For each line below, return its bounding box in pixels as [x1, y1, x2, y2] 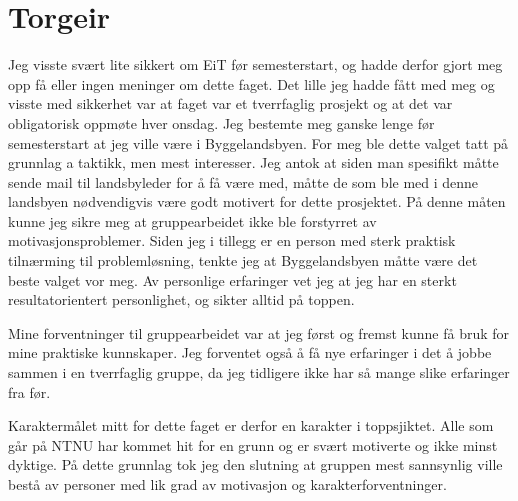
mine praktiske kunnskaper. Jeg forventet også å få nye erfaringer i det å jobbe [8, 342, 492, 363]
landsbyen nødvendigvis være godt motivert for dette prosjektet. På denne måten [8, 191, 506, 212]
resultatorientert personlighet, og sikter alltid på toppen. [8, 289, 355, 310]
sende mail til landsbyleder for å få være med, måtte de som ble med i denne [8, 171, 479, 192]
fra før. [8, 381, 51, 402]
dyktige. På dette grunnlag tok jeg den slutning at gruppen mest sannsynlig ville [8, 454, 503, 475]
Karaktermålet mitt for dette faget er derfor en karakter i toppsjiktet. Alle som [8, 415, 494, 436]
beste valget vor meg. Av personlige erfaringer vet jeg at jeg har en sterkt [8, 269, 457, 290]
